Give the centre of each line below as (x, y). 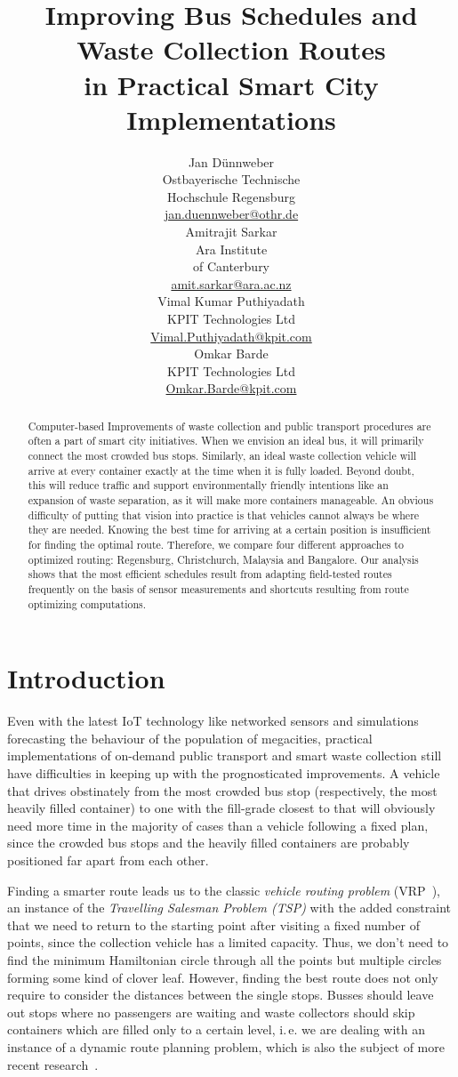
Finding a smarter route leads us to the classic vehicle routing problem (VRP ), (224, 890)
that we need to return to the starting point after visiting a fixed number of (213, 924)
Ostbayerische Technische (231, 179)
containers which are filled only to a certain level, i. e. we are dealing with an (216, 1029)
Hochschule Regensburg (231, 196)
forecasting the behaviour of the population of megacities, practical (190, 738)
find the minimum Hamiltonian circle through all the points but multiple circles (225, 959)
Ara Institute (231, 249)
